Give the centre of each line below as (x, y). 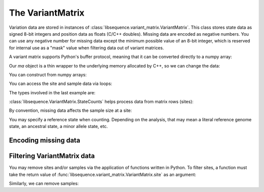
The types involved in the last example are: (52, 92)
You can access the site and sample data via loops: (61, 84)
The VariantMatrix (47, 13)
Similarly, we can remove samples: (44, 183)
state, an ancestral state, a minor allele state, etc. (58, 127)
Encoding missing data (45, 140)
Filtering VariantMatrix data (52, 156)
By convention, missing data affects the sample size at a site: (70, 110)
